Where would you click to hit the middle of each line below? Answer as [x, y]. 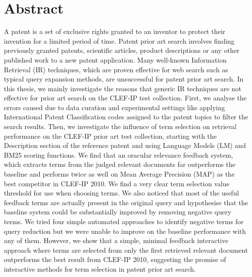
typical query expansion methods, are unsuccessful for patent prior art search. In [124, 79]
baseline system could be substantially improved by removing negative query [118, 212]
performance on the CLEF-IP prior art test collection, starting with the [110, 136]
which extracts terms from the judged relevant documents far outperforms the [120, 164]
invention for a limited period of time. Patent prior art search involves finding [119, 41]
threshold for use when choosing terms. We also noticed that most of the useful [121, 193]
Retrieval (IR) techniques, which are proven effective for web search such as [116, 69]
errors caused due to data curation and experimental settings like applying [115, 107]
